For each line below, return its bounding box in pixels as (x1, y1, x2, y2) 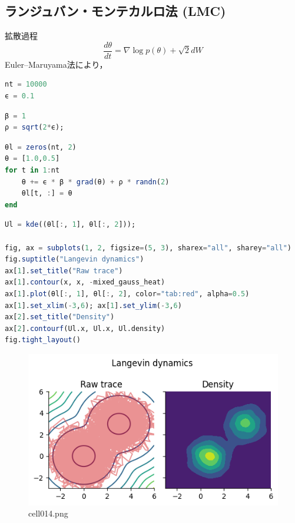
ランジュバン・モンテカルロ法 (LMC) (5, 2, 226, 20)
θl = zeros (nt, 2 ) (5, 143, 77, 151)
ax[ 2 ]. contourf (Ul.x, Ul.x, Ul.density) (5, 324, 165, 333)
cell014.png (28, 507, 68, 519)
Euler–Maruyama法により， (5, 58, 108, 70)
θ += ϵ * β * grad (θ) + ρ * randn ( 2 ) (21, 177, 170, 186)
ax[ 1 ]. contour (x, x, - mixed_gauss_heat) (5, 278, 165, 287)
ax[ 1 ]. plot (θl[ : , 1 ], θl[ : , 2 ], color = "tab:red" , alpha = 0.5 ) (5, 289, 250, 298)
